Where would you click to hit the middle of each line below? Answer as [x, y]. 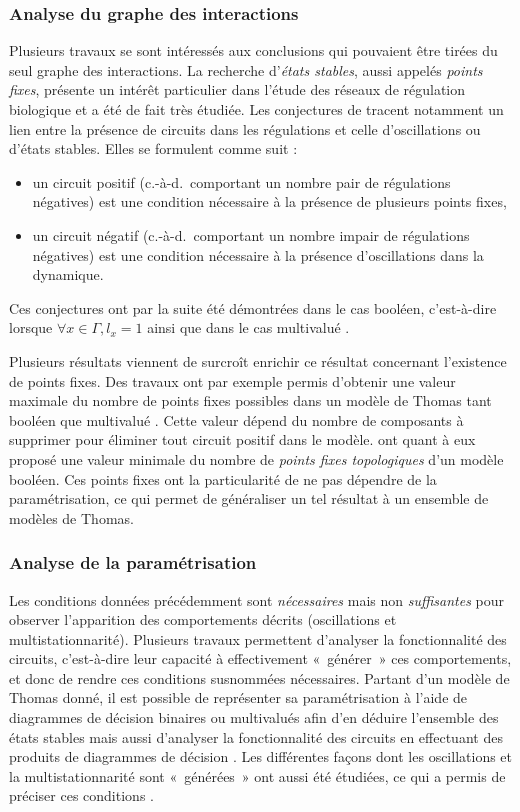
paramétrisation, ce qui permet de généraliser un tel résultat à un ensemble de [249, 498]
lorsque [31, 327]
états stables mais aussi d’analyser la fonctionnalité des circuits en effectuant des [256, 736]
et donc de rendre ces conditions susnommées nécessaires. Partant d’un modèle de [259, 677]
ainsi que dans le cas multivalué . [248, 327]
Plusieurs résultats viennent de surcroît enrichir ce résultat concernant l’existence [258, 360]
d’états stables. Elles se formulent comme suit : [153, 148]
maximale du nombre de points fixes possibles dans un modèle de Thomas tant [250, 400]
